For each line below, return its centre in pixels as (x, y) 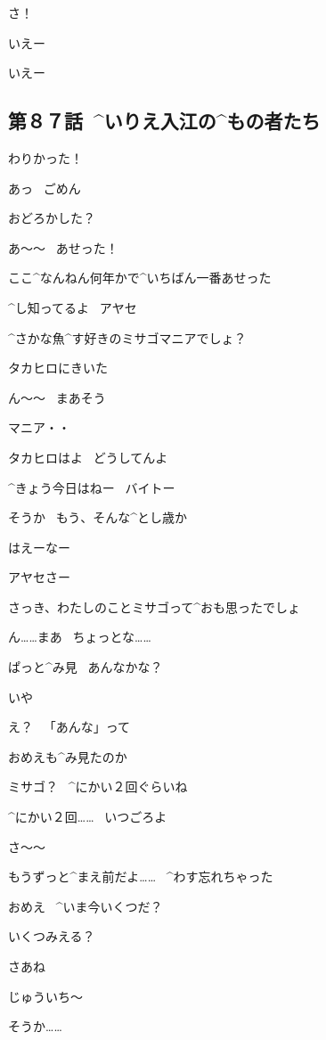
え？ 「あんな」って (69, 727)
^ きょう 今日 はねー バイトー (92, 487)
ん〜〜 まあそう (57, 397)
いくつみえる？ (52, 936)
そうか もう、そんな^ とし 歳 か (98, 517)
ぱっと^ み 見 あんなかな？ (86, 667)
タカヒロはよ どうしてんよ (88, 457)
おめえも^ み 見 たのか (68, 756)
